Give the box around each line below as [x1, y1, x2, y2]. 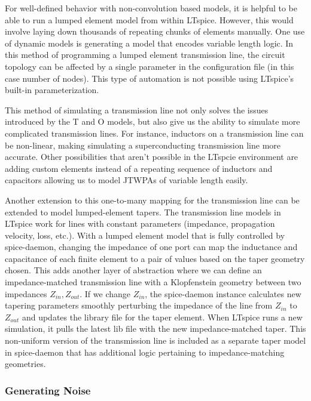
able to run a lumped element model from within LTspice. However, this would [5, 13, 294, 26]
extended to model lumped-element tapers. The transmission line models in [5, 205, 281, 218]
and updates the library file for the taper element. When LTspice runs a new [22, 310, 303, 323]
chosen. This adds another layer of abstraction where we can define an [5, 264, 262, 276]
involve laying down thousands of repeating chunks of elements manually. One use [5, 25, 305, 38]
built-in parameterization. [5, 84, 99, 96]
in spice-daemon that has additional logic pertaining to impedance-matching [5, 346, 285, 358]
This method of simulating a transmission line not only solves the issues [5, 103, 269, 116]
